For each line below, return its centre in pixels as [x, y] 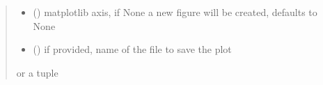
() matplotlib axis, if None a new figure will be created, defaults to [175, 12]
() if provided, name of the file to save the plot [132, 49]
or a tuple [37, 72]
